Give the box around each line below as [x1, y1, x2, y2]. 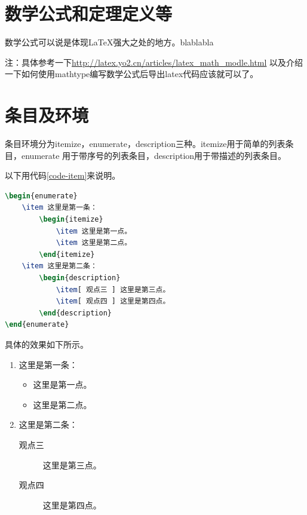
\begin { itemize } [39, 215, 103, 223]
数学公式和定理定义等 [5, 1, 173, 26]
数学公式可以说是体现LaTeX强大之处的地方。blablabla [5, 36, 214, 48]
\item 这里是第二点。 [56, 238, 132, 247]
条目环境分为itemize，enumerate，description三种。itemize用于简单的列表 [5, 137, 285, 150]
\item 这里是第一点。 [56, 226, 132, 235]
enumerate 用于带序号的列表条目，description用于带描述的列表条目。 [21, 149, 287, 161]
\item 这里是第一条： [22, 203, 97, 212]
